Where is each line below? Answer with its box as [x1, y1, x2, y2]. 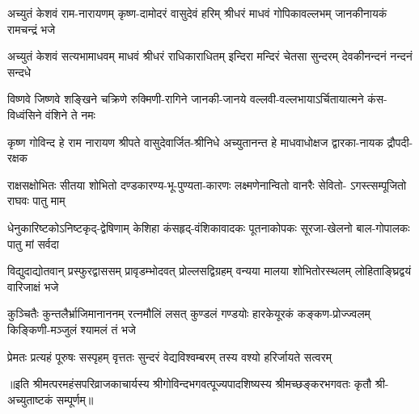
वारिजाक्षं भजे [7, 278, 59, 295]
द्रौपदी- [387, 133, 413, 150]
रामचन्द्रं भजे [7, 20, 56, 37]
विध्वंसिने [7, 106, 42, 123]
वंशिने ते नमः [45, 106, 95, 123]
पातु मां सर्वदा [7, 235, 59, 252]
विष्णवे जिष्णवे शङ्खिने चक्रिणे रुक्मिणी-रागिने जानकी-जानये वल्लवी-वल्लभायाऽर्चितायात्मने [7, 90, 364, 107]
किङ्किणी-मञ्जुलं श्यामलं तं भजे [7, 320, 136, 337]
